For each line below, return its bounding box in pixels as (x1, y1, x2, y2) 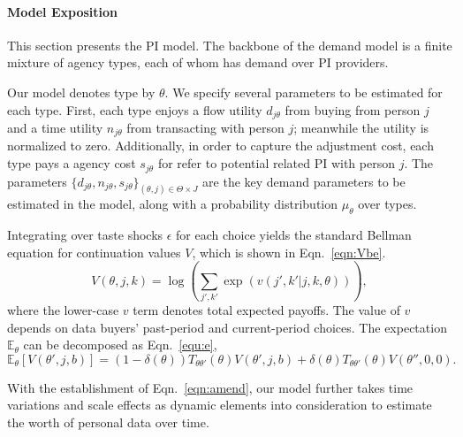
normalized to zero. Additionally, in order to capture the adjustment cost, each (7, 136, 434, 155)
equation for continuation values (7, 242, 181, 261)
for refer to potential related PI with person (157, 154, 395, 172)
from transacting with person (126, 119, 285, 137)
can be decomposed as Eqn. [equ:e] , (23, 335, 217, 354)
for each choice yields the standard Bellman (176, 226, 412, 244)
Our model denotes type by (7, 82, 156, 101)
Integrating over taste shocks (7, 226, 163, 244)
